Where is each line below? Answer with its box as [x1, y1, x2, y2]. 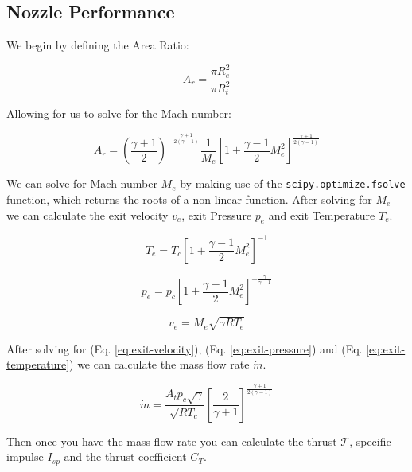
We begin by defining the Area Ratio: [6, 37, 189, 53]
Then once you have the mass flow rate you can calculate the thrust [6, 432, 337, 449]
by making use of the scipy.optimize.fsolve [180, 175, 406, 192]
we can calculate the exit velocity [6, 206, 169, 223]
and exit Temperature [268, 206, 375, 223]
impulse [6, 448, 44, 465]
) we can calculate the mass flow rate [69, 356, 250, 373]
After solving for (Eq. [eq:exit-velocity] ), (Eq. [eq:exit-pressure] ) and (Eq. [6, 340, 363, 357]
